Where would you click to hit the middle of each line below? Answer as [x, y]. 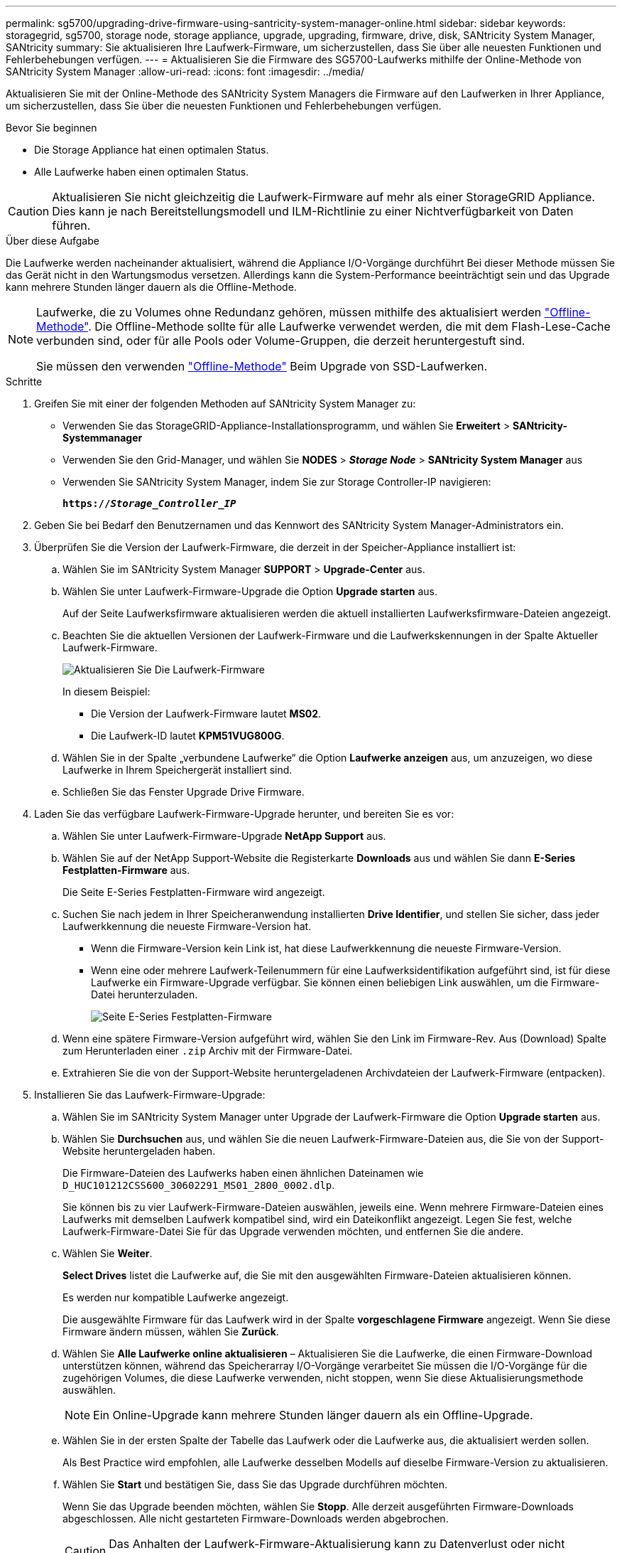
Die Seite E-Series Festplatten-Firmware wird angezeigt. [194, 892]
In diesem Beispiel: [107, 692]
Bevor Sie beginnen [51, 128]
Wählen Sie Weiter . [108, 1253]
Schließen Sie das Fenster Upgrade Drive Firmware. [184, 792]
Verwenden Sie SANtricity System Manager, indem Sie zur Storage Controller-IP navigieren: [277, 482]
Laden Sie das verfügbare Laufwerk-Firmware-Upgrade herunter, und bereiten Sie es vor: [244, 814]
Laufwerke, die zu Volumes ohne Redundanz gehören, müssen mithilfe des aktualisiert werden [289, 312]
